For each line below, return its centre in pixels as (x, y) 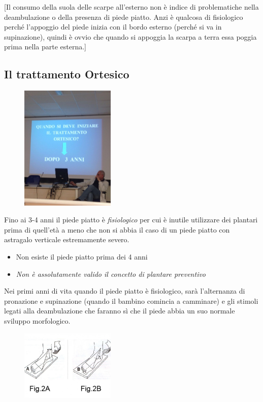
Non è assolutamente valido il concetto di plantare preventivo (111, 274)
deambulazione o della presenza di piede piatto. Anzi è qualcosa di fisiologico (124, 17)
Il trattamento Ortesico (67, 74)
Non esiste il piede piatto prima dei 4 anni (82, 256)
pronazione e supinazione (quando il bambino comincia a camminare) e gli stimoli (131, 300)
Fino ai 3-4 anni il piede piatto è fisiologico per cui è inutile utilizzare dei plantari (131, 220)
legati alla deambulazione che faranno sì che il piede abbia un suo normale (120, 311)
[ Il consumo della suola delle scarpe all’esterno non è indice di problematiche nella (131, 7)
